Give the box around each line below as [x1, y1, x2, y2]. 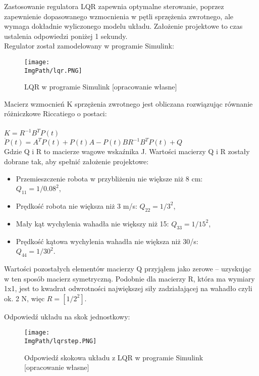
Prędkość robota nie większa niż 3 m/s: [16, 200, 137, 211]
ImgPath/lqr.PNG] [24, 67, 82, 74]
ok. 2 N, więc [4, 293, 45, 303]
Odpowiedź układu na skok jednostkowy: [4, 311, 130, 321]
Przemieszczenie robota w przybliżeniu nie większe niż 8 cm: [16, 173, 203, 183]
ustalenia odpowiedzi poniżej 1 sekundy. [4, 30, 128, 41]
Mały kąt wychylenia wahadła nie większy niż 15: [16, 218, 169, 228]
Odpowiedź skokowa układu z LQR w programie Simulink [24, 352, 203, 362]
